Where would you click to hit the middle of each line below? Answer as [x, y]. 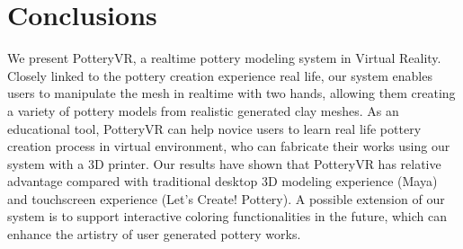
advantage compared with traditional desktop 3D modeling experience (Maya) [223, 181]
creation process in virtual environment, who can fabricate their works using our [229, 146]
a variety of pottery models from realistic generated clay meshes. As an [203, 110]
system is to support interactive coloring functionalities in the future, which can [227, 216]
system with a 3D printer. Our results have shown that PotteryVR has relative [224, 163]
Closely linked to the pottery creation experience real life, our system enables [220, 75]
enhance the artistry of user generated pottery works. [154, 234]
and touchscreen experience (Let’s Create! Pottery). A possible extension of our [226, 198]
